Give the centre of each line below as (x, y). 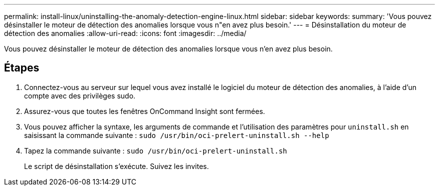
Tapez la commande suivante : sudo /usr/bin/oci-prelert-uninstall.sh (156, 150)
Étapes (22, 68)
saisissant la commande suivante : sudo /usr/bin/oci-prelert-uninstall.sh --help (177, 135)
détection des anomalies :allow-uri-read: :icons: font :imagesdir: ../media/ (125, 33)
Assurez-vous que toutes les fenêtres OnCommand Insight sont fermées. (145, 111)
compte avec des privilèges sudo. (80, 95)
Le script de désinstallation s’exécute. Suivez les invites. (117, 166)
